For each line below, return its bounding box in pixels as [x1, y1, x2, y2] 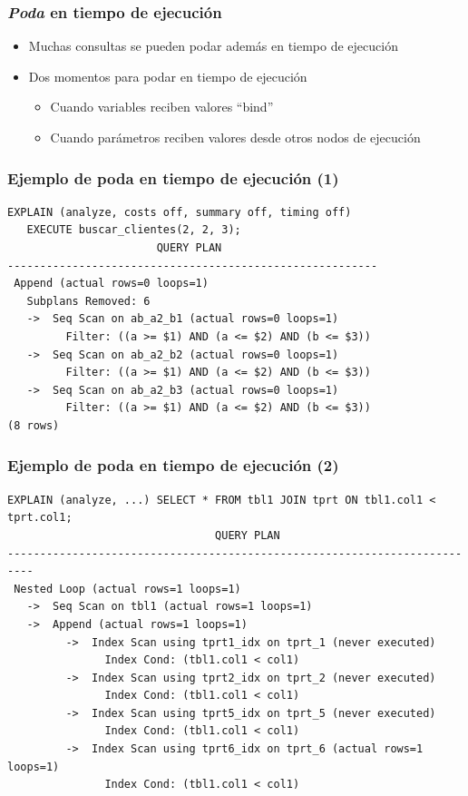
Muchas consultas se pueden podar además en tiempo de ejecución [28, 36, 398, 55]
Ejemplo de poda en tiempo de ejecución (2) [7, 454, 339, 477]
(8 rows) [7, 418, 60, 432]
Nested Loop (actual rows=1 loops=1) [14, 582, 241, 595]
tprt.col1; [7, 511, 73, 525]
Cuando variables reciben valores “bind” [50, 97, 274, 116]
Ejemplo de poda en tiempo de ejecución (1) [7, 166, 339, 189]
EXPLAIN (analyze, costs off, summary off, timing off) [7, 205, 352, 219]
